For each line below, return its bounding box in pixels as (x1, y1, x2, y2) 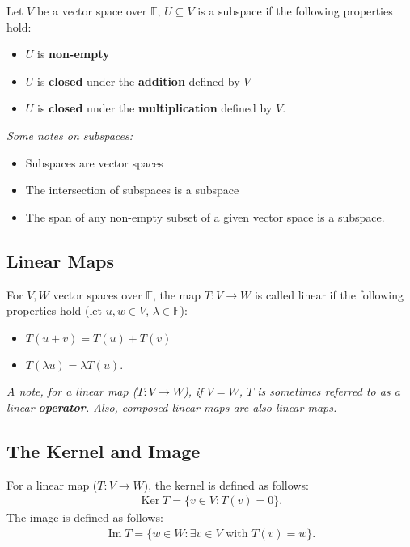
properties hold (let (6, 302, 103, 319)
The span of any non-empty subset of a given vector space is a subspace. (25, 208, 385, 225)
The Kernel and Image (6, 438, 201, 463)
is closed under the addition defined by (37, 72, 240, 89)
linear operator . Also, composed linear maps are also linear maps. (6, 398, 337, 415)
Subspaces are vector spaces (25, 154, 163, 171)
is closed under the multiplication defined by (37, 100, 273, 117)
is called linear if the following (254, 286, 404, 303)
